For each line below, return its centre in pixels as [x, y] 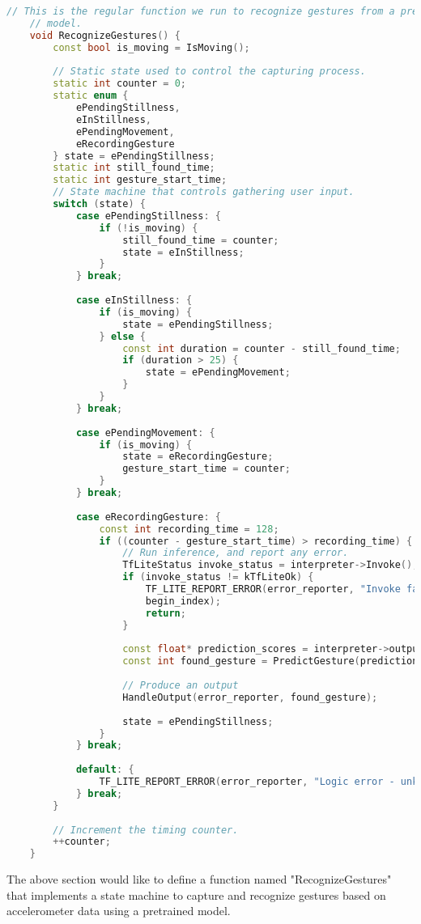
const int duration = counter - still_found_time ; [262, 348]
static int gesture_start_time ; [140, 180]
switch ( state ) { [99, 204]
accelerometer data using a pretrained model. [119, 911]
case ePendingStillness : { [148, 216]
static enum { [91, 96]
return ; [166, 613]
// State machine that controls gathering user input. [204, 192]
